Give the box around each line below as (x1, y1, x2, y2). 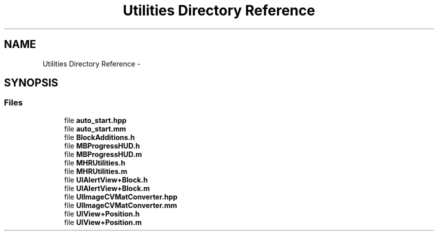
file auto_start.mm (64, 124, 126, 133)
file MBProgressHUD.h (64, 141, 140, 150)
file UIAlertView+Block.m (64, 183, 150, 192)
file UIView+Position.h (64, 209, 140, 218)
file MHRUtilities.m (64, 166, 127, 175)
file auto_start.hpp (64, 115, 126, 124)
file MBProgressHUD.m (64, 149, 142, 158)
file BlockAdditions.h (64, 132, 135, 141)
